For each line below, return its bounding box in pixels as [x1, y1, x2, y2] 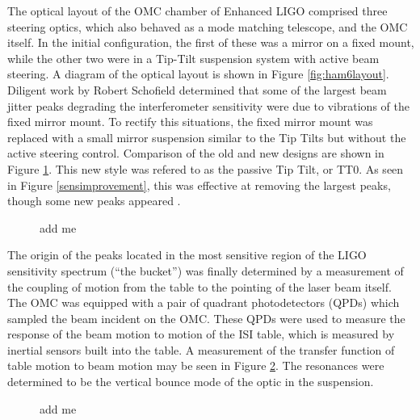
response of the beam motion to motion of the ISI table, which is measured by [7, 325, 395, 342]
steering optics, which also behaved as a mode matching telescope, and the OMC [7, 18, 408, 35]
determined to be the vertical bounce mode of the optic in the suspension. [7, 373, 374, 390]
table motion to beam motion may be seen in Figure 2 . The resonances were [7, 357, 384, 374]
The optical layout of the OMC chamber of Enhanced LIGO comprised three [7, 2, 388, 19]
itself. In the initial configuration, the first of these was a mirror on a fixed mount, [7, 34, 414, 51]
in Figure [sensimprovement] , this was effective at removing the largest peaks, [7, 176, 391, 193]
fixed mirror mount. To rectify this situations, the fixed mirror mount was [7, 113, 373, 130]
